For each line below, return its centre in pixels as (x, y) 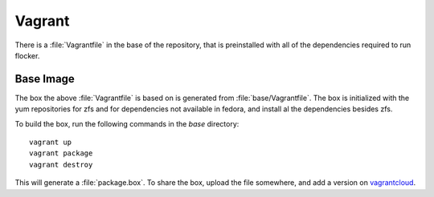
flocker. (27, 55)
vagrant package (61, 153)
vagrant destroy (61, 165)
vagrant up (51, 143)
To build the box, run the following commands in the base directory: (127, 123)
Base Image (45, 79)
